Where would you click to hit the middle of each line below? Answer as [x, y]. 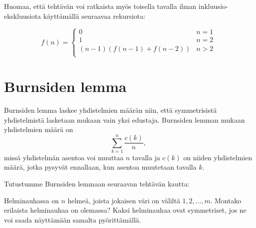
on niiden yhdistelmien [218, 157]
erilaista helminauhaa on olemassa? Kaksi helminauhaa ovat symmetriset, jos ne [125, 210]
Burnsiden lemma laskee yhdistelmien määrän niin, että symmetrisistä [110, 110]
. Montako [226, 200]
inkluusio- [213, 6]
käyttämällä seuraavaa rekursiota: [94, 16]
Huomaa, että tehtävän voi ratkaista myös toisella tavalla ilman [100, 6]
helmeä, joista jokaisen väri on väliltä [124, 200]
